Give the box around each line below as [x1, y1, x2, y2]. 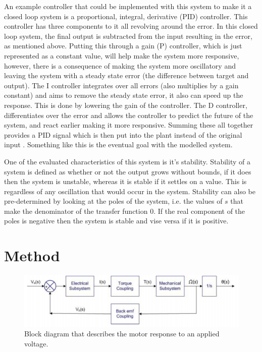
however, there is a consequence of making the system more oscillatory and [4, 60, 236, 71]
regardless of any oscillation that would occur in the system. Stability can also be [4, 186, 255, 196]
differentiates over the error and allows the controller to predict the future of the [4, 109, 253, 120]
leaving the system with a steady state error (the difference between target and [4, 70, 249, 81]
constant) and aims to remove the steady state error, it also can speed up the [4, 90, 243, 100]
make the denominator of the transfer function [4, 205, 148, 216]
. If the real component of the [153, 205, 245, 216]
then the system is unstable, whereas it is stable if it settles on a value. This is [4, 176, 247, 187]
